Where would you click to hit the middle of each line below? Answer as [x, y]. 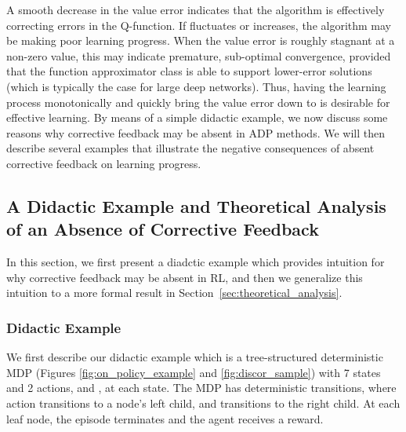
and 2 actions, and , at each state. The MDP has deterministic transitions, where [201, 388]
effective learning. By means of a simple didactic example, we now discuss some [197, 117]
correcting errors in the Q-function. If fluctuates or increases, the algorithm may [199, 25]
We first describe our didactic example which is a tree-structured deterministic [195, 357]
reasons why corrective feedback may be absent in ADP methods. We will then [196, 132]
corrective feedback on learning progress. [104, 163]
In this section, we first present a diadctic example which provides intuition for [196, 262]
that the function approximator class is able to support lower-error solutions [189, 71]
